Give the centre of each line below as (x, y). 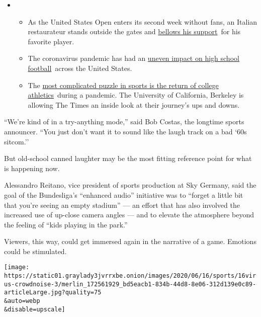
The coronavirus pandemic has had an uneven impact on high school (134, 58)
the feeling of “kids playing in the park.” (66, 224)
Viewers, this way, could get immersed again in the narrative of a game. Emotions (130, 241)
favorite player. (51, 41)
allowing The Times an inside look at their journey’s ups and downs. (134, 104)
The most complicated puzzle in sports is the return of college (123, 85)
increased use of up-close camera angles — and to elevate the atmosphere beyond (129, 215)
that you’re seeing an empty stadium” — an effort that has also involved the (122, 205)
